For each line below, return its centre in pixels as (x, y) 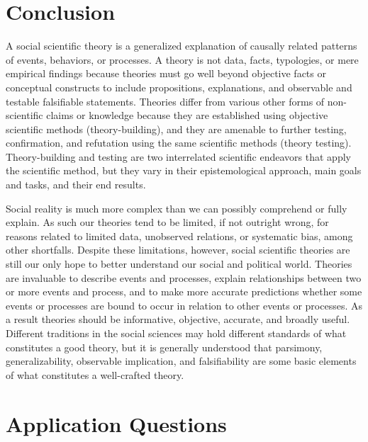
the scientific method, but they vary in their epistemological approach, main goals (184, 170)
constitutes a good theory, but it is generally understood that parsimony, (164, 347)
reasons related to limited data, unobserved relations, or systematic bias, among (179, 236)
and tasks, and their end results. (76, 185)
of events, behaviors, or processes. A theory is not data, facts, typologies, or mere (182, 59)
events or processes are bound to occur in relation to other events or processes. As (184, 305)
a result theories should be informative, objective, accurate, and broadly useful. (178, 319)
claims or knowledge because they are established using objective (187, 115)
